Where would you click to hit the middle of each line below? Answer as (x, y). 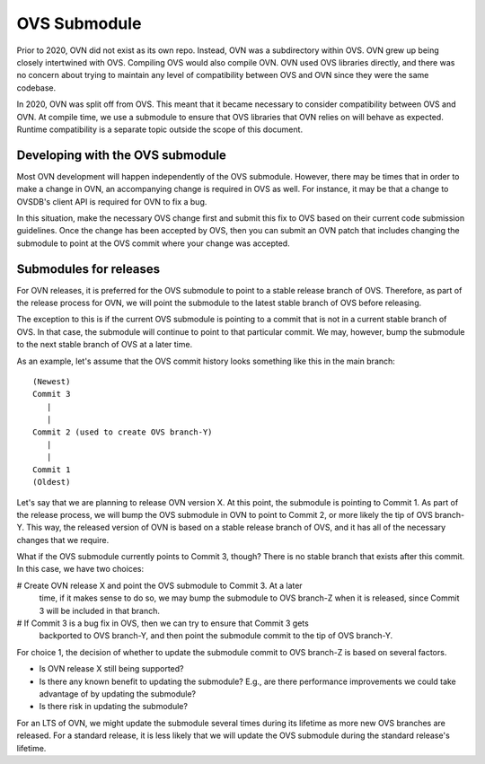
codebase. (36, 88)
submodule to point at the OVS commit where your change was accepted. (154, 243)
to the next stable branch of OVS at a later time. (105, 345)
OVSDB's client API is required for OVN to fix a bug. (112, 201)
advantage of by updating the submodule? (118, 694)
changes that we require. (63, 540)
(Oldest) (52, 482)
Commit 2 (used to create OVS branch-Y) (123, 432)
